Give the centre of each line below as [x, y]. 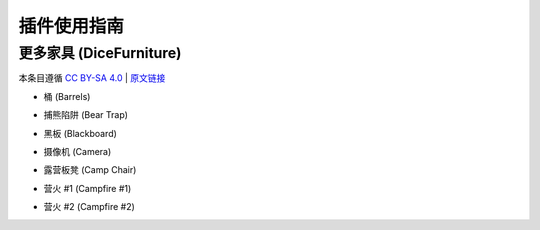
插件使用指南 [71, 26]
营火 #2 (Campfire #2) [89, 207]
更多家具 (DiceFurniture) [100, 53]
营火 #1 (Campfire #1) [87, 188]
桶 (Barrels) [67, 96]
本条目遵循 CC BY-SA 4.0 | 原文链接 [92, 78]
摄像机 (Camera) [77, 151]
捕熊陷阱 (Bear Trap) [86, 115]
